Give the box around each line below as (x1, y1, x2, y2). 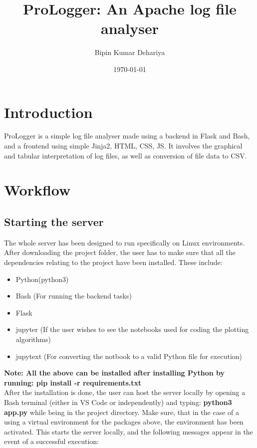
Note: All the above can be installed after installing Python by (4, 367, 225, 378)
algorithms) (15, 333, 51, 344)
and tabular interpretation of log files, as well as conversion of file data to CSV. (4, 150, 247, 160)
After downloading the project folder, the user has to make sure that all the (4, 247, 236, 257)
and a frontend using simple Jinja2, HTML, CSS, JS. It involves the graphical (4, 140, 243, 151)
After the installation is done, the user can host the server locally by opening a (4, 387, 246, 397)
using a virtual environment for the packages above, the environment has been (4, 416, 244, 427)
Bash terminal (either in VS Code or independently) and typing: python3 (4, 396, 232, 407)
